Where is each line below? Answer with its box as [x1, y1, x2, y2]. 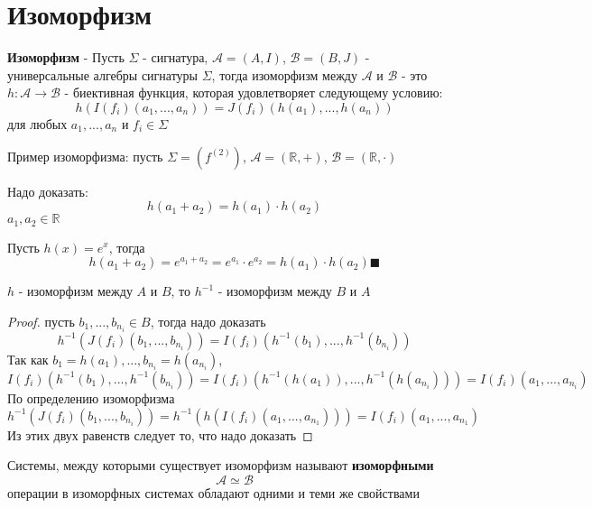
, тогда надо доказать [150, 311, 266, 330]
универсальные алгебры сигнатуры [7, 65, 199, 84]
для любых [7, 114, 68, 133]
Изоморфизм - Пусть [7, 48, 125, 67]
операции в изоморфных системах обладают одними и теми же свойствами [7, 483, 420, 502]
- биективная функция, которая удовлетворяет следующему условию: [64, 83, 443, 102]
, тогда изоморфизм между [211, 65, 357, 84]
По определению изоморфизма [7, 388, 175, 407]
